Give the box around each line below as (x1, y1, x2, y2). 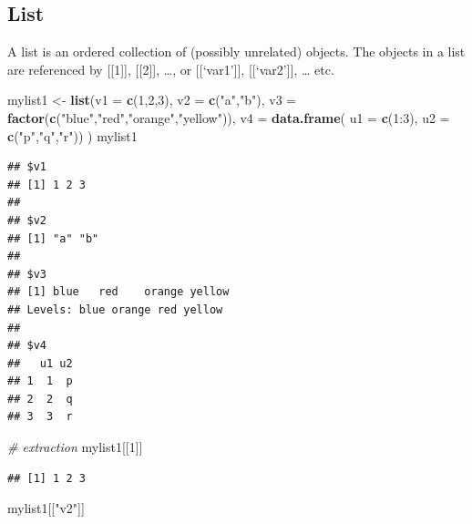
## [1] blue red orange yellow (7, 285, 230, 299)
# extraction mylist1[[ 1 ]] (7, 437, 143, 457)
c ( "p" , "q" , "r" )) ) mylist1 (7, 126, 138, 145)
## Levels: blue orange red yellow (7, 303, 223, 316)
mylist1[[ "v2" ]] (7, 498, 85, 518)
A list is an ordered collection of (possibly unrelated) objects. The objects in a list (7, 42, 466, 61)
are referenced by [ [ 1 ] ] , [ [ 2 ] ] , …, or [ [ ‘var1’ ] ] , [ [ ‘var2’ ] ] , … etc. (7, 59, 334, 78)
